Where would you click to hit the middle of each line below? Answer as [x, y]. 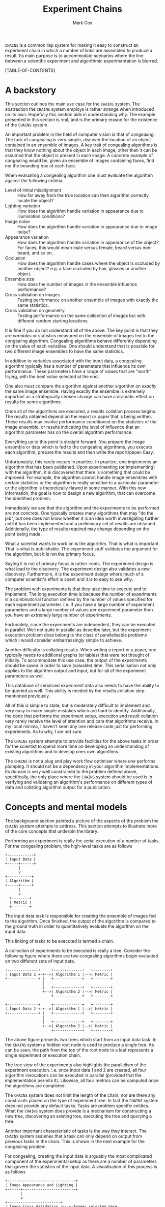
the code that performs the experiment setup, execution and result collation [82, 716]
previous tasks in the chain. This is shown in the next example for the [75, 1141]
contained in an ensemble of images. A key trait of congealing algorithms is [81, 145]
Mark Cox [82, 23]
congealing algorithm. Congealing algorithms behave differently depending [81, 341]
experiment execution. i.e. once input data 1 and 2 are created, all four [76, 1070]
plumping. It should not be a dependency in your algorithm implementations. [82, 766]
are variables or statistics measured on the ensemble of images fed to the [80, 335]
